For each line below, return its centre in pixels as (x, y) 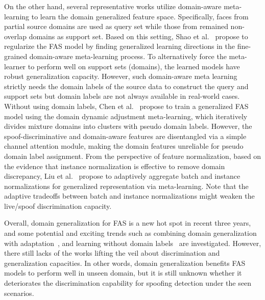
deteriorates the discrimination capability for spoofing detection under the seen (128, 283)
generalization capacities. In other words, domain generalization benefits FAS (125, 263)
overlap (15, 36)
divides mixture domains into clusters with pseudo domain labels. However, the (128, 126)
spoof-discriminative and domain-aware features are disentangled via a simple (125, 136)
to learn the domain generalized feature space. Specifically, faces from (140, 16)
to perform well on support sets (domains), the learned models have (134, 66)
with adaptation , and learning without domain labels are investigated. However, (133, 243)
